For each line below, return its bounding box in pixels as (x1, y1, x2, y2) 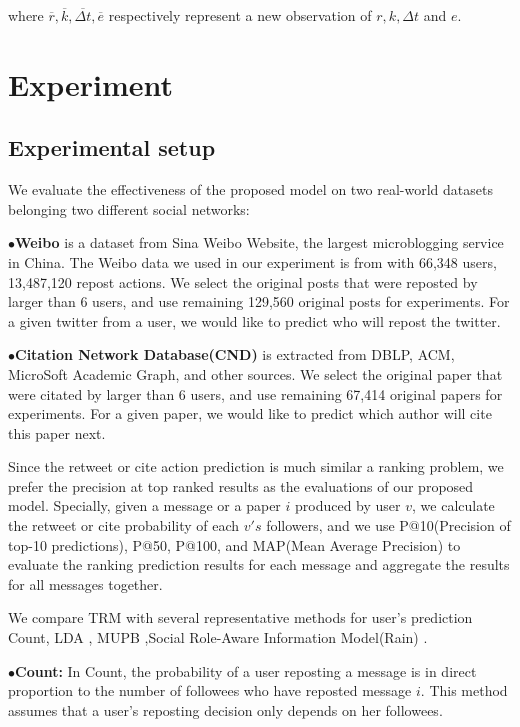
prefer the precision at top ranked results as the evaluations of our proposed (8, 475, 474, 496)
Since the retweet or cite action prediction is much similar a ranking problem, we (8, 456, 504, 477)
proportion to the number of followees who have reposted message (8, 680, 412, 701)
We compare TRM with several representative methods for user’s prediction (8, 607, 473, 628)
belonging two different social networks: (8, 198, 250, 219)
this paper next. (8, 422, 106, 443)
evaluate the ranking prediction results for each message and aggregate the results (8, 554, 510, 575)
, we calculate (412, 495, 495, 516)
